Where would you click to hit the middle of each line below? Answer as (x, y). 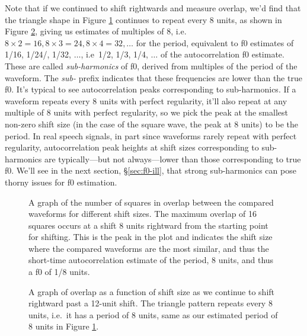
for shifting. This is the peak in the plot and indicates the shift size (151, 237)
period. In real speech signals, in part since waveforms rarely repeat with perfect (151, 135)
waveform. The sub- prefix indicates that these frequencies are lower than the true (153, 77)
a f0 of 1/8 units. (59, 272)
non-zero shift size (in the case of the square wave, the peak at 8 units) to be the (152, 124)
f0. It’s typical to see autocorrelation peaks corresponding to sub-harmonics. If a (151, 89)
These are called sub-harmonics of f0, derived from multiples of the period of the (151, 65)
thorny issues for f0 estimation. (61, 182)
